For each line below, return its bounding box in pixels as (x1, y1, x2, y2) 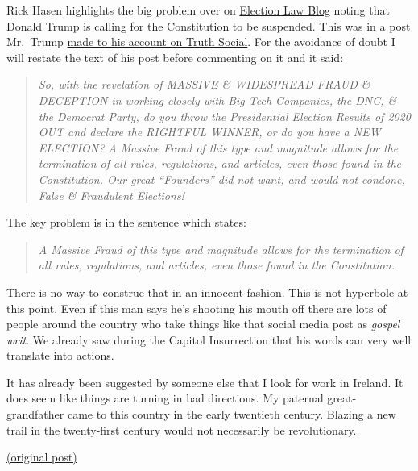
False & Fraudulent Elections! (38, 186, 184, 203)
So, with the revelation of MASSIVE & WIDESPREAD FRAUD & (38, 76, 370, 93)
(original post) (6, 448, 77, 465)
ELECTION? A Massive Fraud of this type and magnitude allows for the (38, 139, 399, 156)
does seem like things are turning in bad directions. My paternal (6, 390, 324, 406)
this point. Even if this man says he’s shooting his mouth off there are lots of (6, 299, 387, 316)
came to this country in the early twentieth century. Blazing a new (67, 406, 396, 423)
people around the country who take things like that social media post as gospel (6, 315, 400, 332)
